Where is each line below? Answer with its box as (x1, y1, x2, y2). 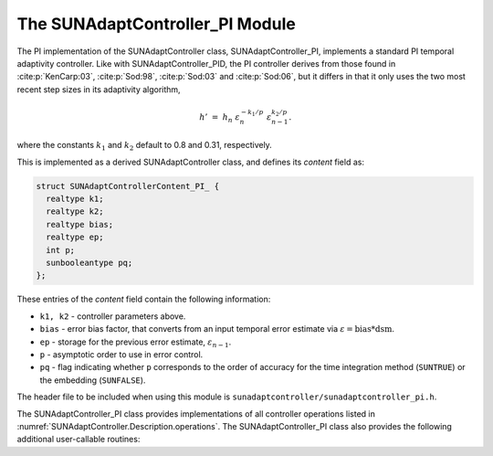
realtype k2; (46, 207, 104, 217)
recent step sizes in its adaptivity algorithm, (16, 83, 182, 95)
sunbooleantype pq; (46, 258, 133, 269)
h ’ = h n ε (199, 111, 241, 124)
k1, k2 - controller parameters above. (39, 311, 186, 322)
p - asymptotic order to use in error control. (39, 348, 204, 360)
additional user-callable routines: (16, 434, 141, 445)
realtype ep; (46, 232, 104, 242)
